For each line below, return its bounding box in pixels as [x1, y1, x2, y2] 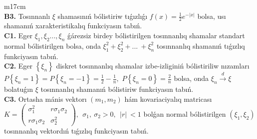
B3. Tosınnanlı [4, 10, 50, 21]
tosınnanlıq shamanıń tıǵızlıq [156, 40, 245, 51]
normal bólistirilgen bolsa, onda [4, 40, 101, 51]
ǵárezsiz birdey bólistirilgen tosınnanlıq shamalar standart [67, 30, 245, 41]
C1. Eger [4, 30, 33, 41]
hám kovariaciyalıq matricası [124, 93, 212, 104]
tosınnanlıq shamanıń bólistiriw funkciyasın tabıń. [40, 84, 194, 94]
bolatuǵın [4, 84, 33, 94]
